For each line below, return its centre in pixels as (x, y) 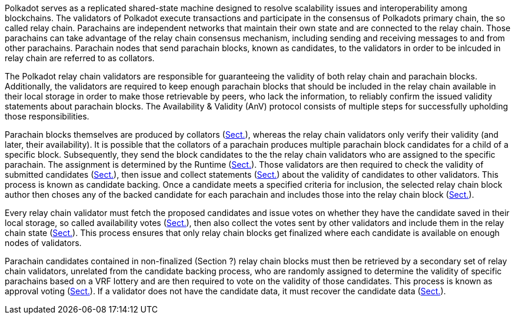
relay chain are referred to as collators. (80, 58)
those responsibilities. (47, 116)
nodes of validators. (43, 243)
